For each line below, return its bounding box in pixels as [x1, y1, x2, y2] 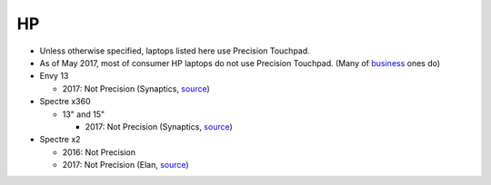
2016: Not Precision [62, 146, 136, 158]
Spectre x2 [39, 134, 81, 145]
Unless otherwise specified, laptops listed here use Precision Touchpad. [39, 45, 311, 56]
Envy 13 [39, 71, 69, 82]
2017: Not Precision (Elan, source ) [62, 160, 190, 170]
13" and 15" [62, 109, 105, 120]
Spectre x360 [39, 96, 91, 107]
